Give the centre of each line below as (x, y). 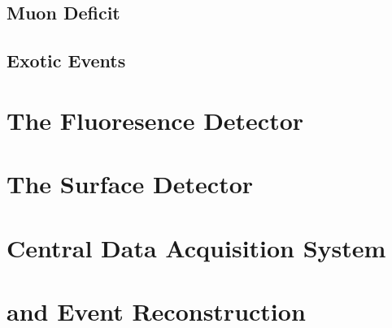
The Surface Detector (130, 184)
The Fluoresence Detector (155, 120)
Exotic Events (66, 60)
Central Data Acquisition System (196, 247)
